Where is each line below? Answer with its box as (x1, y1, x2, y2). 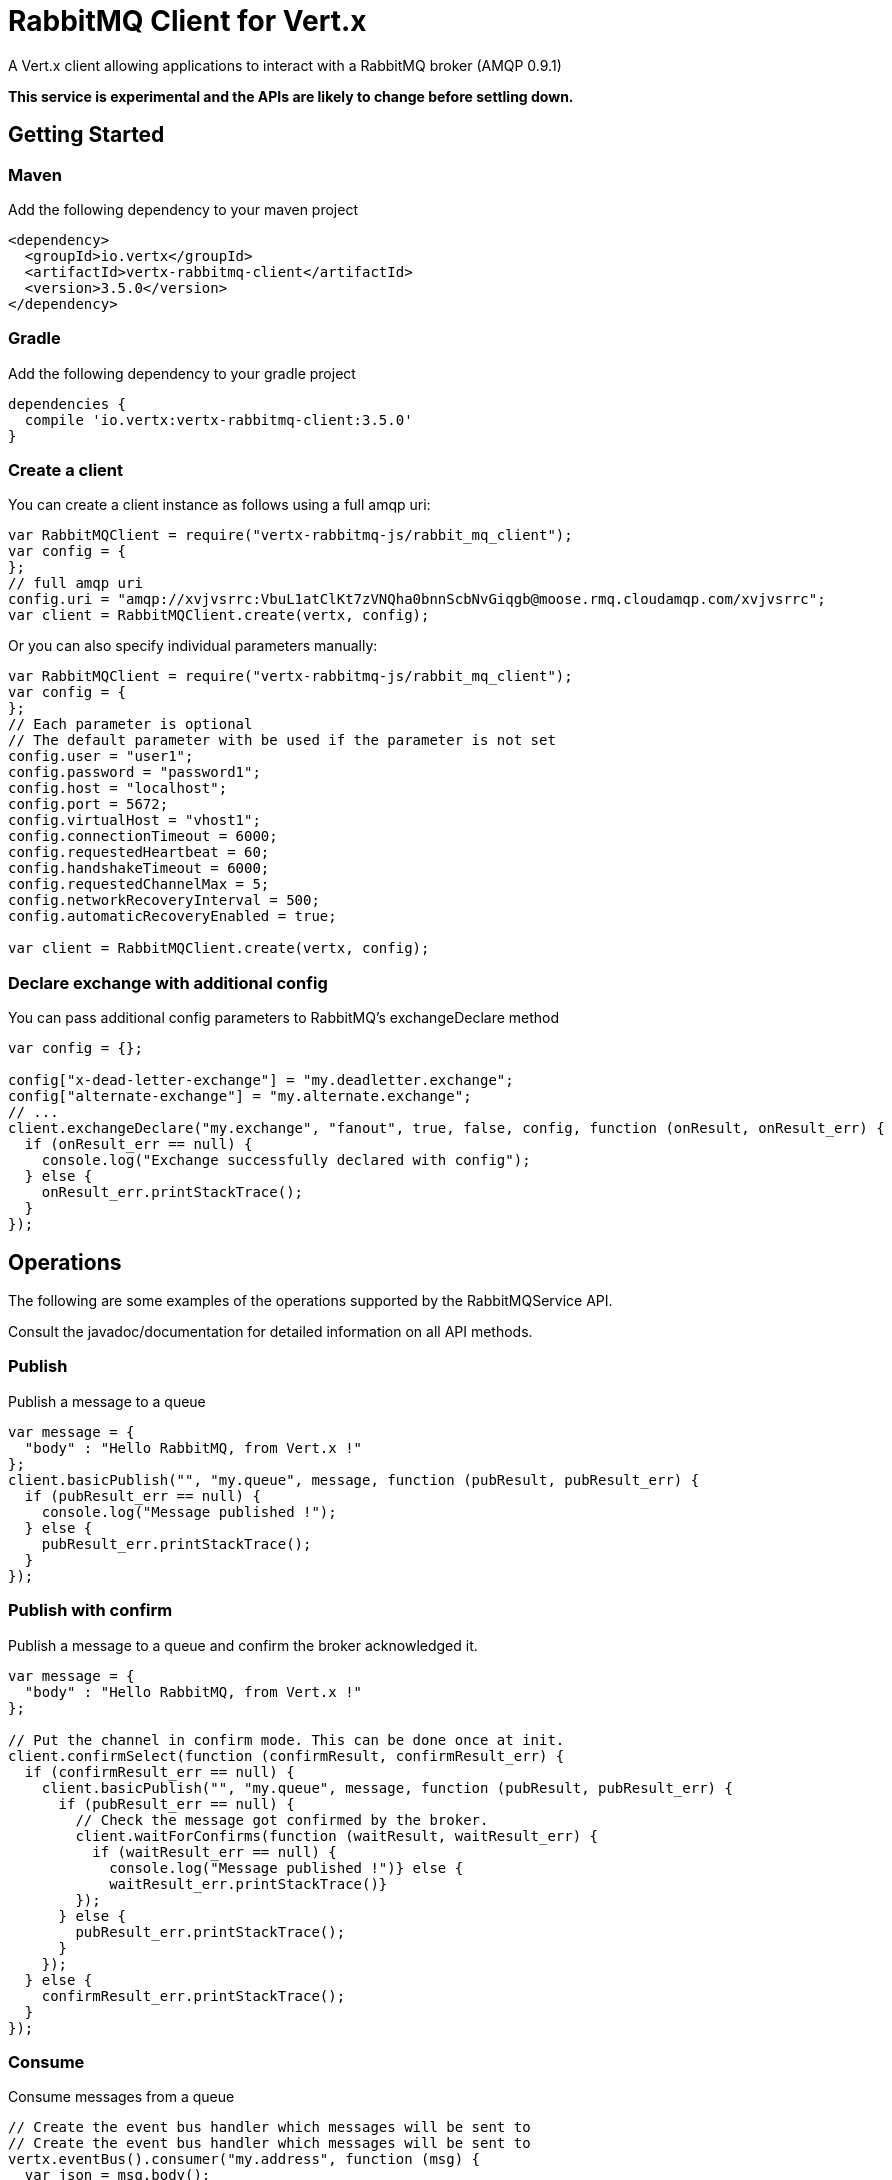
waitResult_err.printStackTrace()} (109, 1875, 388, 1892)
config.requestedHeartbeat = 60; (8, 844, 270, 861)
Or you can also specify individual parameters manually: (8, 637, 378, 655)
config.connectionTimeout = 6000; (8, 828, 278, 845)
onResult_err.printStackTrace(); (41, 1184, 304, 1201)
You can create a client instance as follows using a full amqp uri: (8, 496, 431, 514)
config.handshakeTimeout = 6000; (8, 860, 270, 877)
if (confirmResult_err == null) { (24, 1763, 295, 1780)
